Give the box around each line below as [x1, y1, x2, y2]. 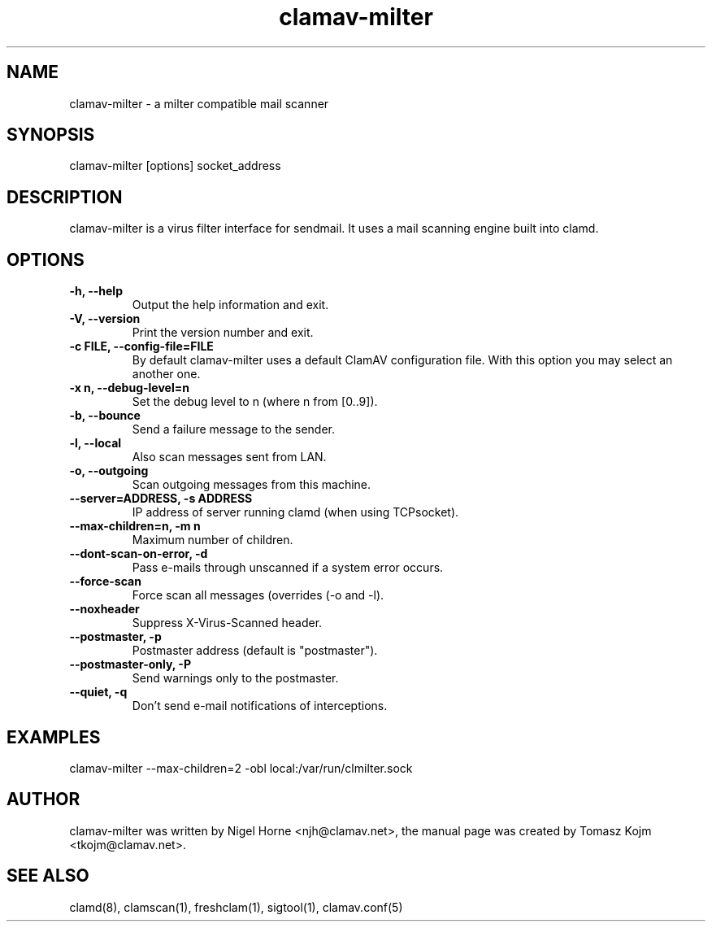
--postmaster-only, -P [69, 657, 191, 672]
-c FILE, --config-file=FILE [69, 339, 214, 354]
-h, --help [69, 284, 123, 298]
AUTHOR [7, 789, 80, 810]
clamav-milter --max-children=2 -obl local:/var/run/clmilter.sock [69, 760, 413, 775]
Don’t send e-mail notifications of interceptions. [132, 699, 388, 713]
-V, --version [69, 312, 141, 326]
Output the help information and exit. [132, 298, 329, 312]
